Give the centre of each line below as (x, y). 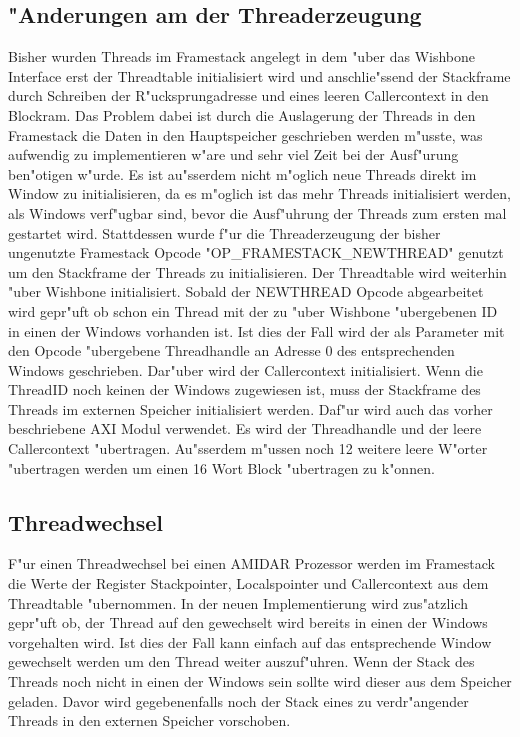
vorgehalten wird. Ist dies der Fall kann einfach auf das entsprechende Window (250, 641)
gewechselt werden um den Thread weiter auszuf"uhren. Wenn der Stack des (241, 661)
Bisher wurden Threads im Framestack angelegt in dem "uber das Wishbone (242, 56)
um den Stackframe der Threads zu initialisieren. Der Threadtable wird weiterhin (257, 271)
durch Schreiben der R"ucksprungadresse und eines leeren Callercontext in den (248, 95)
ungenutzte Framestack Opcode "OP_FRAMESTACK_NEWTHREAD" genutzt (256, 252)
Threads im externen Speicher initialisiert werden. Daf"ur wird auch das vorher (250, 408)
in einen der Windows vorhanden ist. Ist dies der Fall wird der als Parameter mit (256, 330)
